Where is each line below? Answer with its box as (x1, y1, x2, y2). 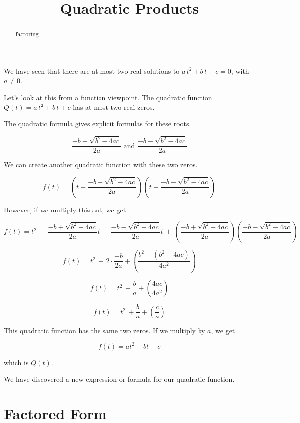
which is (4, 357, 29, 367)
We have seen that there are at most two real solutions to (4, 65, 180, 76)
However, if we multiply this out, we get (4, 204, 126, 214)
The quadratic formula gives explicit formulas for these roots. (4, 118, 191, 129)
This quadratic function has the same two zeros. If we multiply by (4, 325, 205, 335)
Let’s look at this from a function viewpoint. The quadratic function (4, 92, 212, 103)
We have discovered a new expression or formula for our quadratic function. (4, 374, 235, 384)
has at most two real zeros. (73, 102, 155, 112)
